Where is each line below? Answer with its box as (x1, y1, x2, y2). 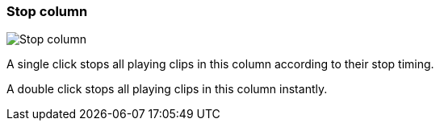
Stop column (6, 3, 88, 19)
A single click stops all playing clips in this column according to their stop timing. (6, 57, 434, 72)
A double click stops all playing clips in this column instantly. (6, 82, 328, 96)
